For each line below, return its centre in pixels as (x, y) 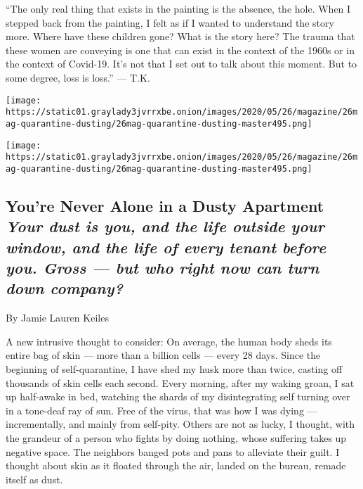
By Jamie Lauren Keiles (57, 318)
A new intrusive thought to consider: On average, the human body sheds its (169, 341)
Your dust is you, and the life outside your (165, 226)
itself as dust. (34, 479)
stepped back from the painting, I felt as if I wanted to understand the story (170, 22)
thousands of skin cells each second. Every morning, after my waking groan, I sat (180, 382)
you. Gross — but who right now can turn (163, 268)
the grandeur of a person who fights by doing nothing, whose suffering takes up (176, 438)
